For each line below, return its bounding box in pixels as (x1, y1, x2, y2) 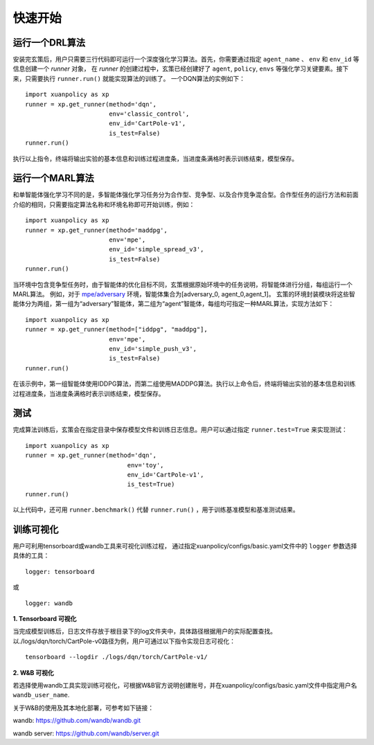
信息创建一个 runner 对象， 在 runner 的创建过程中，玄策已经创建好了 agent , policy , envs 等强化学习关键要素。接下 (12, 64, 349, 73)
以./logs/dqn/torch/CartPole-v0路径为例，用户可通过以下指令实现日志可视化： (12, 637, 235, 645)
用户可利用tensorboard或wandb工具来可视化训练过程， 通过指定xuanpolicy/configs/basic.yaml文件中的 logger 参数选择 (12, 542, 357, 550)
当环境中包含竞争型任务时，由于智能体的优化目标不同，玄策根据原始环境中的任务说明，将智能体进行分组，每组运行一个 (12, 280, 353, 289)
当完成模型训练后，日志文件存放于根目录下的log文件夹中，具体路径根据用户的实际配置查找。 (12, 627, 277, 636)
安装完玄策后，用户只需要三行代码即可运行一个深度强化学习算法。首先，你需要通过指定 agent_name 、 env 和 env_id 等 (12, 55, 359, 64)
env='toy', (127, 461, 164, 469)
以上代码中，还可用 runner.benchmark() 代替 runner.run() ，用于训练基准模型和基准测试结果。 (12, 505, 299, 514)
